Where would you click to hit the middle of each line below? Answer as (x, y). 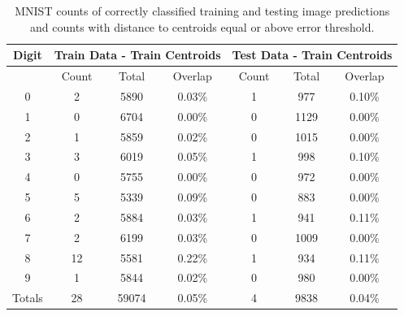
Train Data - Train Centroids (137, 55)
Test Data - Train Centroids (312, 55)
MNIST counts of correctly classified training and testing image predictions (202, 11)
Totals (28, 298)
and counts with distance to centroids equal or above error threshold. (202, 26)
